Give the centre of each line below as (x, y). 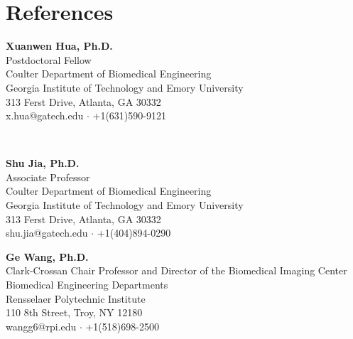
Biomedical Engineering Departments (87, 285)
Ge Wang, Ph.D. (47, 256)
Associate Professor (48, 177)
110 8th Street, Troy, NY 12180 (74, 312)
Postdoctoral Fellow (49, 59)
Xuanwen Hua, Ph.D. (59, 46)
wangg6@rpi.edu (41, 326)
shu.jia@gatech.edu (47, 233)
